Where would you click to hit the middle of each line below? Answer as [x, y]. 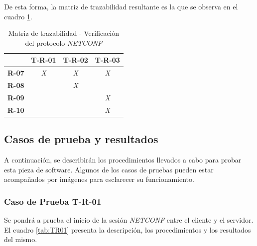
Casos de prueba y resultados [81, 139]
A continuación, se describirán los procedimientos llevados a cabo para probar [123, 160]
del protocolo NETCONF [64, 42]
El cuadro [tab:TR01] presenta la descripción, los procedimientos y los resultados [128, 229]
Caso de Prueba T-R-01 [53, 201]
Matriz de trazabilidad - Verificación [64, 33]
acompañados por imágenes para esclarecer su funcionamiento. [99, 179]
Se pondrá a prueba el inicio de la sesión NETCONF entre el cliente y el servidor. [129, 220]
